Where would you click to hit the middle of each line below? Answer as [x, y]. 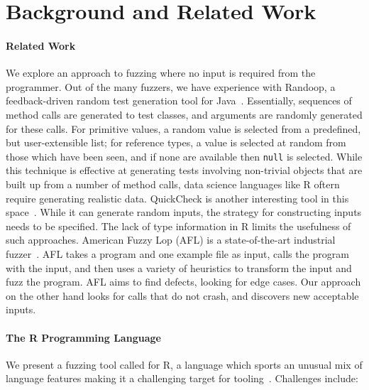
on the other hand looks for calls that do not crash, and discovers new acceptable [182, 295]
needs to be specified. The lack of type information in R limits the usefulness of [178, 226]
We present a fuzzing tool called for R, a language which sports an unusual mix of [184, 364]
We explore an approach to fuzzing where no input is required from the [161, 73]
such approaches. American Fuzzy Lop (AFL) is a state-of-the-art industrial [171, 240]
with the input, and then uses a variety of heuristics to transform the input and [179, 267]
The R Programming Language [83, 337]
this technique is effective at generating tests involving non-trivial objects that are [184, 170]
